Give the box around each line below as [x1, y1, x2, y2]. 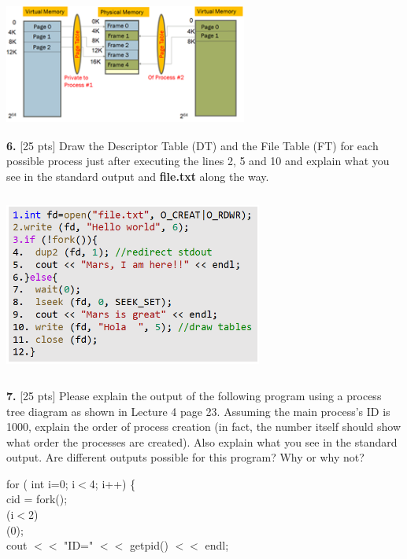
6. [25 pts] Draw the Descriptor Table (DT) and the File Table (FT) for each [6, 137, 379, 153]
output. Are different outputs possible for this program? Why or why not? [6, 449, 364, 465]
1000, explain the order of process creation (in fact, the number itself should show [6, 418, 401, 435]
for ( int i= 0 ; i [6, 475, 76, 491]
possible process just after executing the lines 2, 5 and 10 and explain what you [6, 153, 390, 169]
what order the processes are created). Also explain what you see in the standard [6, 433, 398, 450]
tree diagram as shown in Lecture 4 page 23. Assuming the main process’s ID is [6, 403, 390, 419]
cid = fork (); [6, 491, 68, 507]
